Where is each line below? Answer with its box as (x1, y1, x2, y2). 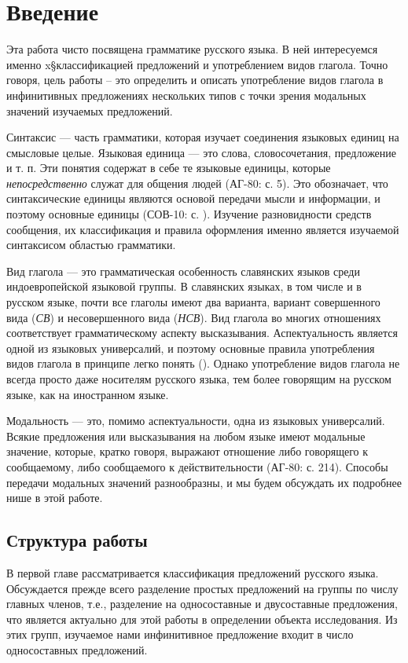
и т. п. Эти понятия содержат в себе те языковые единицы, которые (6, 159, 331, 176)
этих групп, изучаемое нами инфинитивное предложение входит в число (6, 626, 354, 643)
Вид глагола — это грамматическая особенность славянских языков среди (6, 262, 360, 279)
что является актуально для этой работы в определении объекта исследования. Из (6, 610, 398, 627)
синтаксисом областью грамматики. (6, 236, 176, 253)
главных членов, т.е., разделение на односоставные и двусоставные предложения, (6, 595, 398, 612)
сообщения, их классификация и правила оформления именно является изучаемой (6, 221, 399, 237)
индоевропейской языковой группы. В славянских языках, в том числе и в (6, 278, 362, 295)
